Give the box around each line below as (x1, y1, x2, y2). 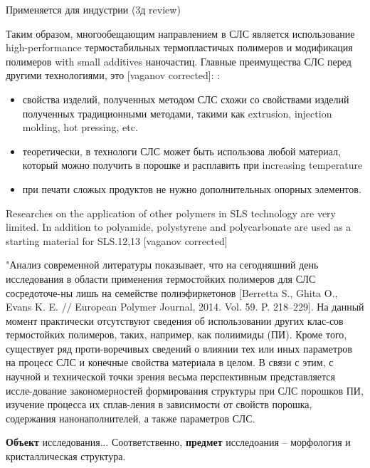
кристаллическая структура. (6, 449, 126, 464)
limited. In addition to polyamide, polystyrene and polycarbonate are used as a (6, 219, 351, 234)
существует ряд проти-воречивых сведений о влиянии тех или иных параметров (6, 340, 352, 355)
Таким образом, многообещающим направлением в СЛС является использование (6, 26, 355, 41)
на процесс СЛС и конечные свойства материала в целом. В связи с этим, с (6, 355, 334, 370)
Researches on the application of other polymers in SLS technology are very (6, 205, 336, 220)
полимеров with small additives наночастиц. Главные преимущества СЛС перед (6, 53, 351, 68)
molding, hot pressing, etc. (22, 120, 138, 135)
